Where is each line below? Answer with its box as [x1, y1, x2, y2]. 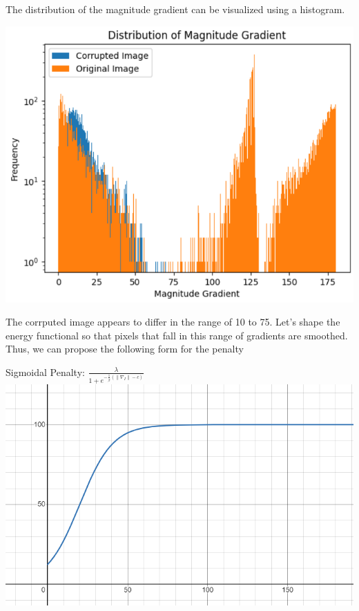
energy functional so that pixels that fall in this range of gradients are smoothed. [6, 328, 348, 342]
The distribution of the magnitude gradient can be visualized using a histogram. [6, 2, 345, 16]
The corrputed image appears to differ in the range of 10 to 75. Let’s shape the [6, 314, 340, 329]
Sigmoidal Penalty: [6, 364, 85, 379]
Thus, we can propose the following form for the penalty [6, 341, 244, 356]
